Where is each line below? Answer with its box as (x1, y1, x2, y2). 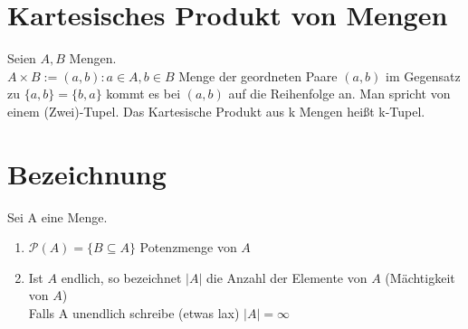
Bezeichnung (7, 155, 167, 192)
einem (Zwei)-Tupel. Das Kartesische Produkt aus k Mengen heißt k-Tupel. (7, 101, 425, 120)
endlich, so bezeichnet (61, 268, 182, 287)
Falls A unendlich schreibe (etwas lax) (28, 304, 240, 322)
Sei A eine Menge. (7, 207, 108, 226)
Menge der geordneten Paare (178, 66, 338, 85)
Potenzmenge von (139, 238, 237, 257)
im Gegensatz (386, 66, 461, 85)
